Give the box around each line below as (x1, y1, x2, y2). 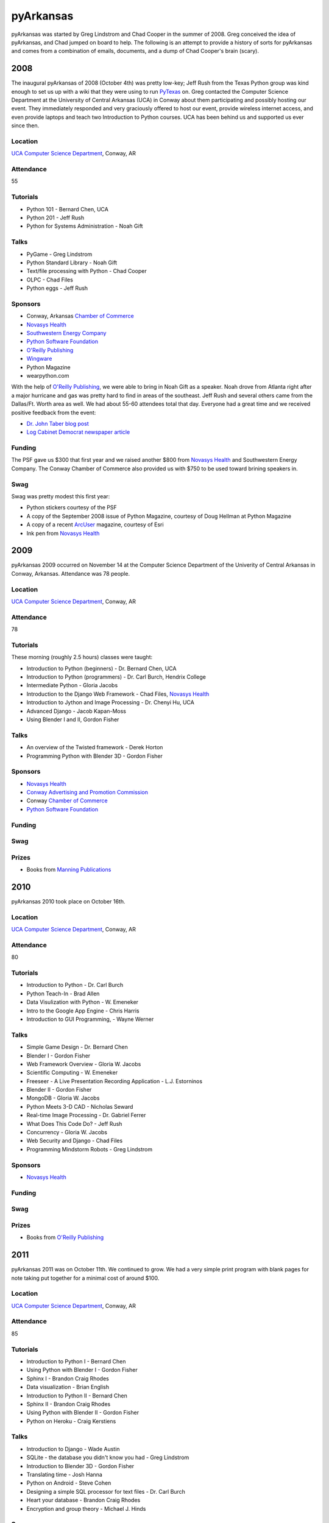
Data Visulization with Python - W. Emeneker (26, 998, 139, 1006)
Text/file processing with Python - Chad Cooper (26, 267, 147, 275)
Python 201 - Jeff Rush (26, 214, 85, 221)
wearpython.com (26, 372, 69, 379)
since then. (11, 122, 40, 129)
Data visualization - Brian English (26, 1383, 110, 1391)
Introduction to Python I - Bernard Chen (26, 1357, 126, 1365)
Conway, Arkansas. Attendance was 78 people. (11, 570, 130, 577)
